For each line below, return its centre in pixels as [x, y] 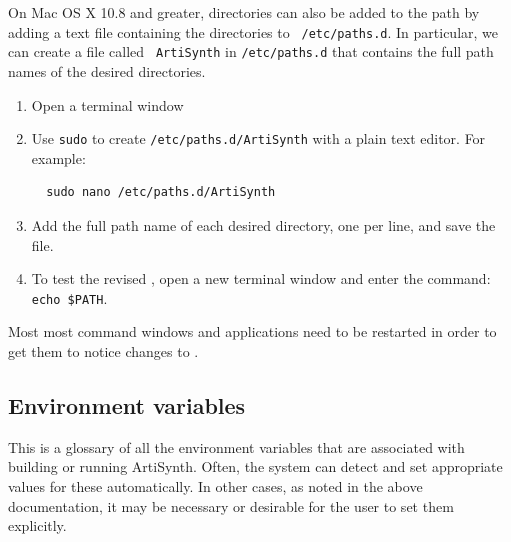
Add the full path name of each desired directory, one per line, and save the [263, 224]
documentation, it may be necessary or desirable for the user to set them [231, 505]
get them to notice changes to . [103, 350]
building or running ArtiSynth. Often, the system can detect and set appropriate [255, 466]
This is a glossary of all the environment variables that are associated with [236, 446]
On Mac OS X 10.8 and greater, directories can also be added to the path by [244, 12]
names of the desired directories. [107, 70]
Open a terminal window [107, 104]
